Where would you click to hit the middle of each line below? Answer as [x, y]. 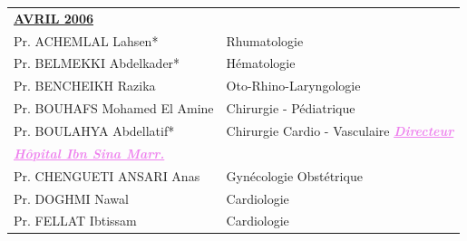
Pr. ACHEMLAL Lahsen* [86, 40]
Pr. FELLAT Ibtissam [75, 221]
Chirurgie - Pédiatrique [291, 108]
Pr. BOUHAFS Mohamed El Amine [114, 108]
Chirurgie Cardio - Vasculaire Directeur [340, 130]
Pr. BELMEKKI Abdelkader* [97, 63]
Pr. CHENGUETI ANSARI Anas [107, 175]
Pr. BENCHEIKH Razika [85, 86]
